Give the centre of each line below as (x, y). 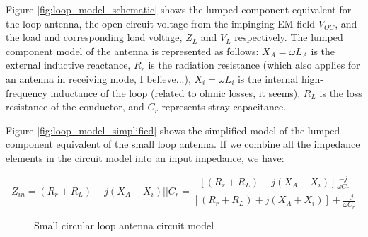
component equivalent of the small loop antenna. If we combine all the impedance (183, 144)
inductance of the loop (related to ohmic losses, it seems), (176, 92)
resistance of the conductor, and (75, 106)
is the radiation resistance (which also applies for (254, 65)
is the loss (341, 92)
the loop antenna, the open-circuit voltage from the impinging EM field (161, 23)
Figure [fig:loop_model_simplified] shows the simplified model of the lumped (173, 130)
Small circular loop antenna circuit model (124, 225)
